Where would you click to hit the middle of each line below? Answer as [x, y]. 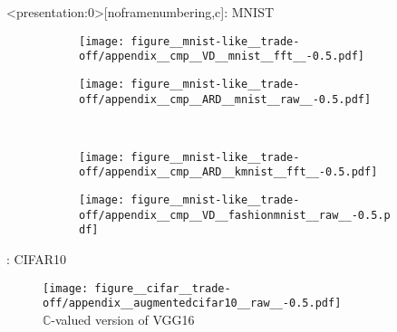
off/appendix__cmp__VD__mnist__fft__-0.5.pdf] [222, 57]
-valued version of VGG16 [123, 319]
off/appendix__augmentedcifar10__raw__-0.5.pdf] [192, 304]
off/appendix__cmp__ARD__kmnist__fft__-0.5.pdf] [228, 172]
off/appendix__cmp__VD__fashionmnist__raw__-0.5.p [235, 215]
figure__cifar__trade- [163, 288]
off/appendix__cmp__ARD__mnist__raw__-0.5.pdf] [225, 99]
